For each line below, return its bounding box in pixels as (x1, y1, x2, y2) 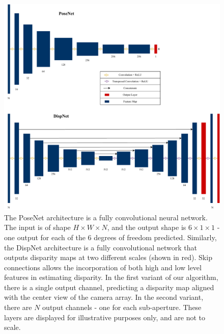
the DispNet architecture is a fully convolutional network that (4, 242, 197, 252)
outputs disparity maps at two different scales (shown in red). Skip (4, 252, 212, 263)
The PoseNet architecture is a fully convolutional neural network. (4, 212, 208, 222)
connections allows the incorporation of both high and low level (4, 262, 202, 272)
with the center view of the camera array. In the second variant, (4, 292, 204, 302)
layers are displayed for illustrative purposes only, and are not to (4, 312, 205, 322)
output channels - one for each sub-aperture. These (42, 302, 202, 313)
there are (4, 302, 32, 313)
